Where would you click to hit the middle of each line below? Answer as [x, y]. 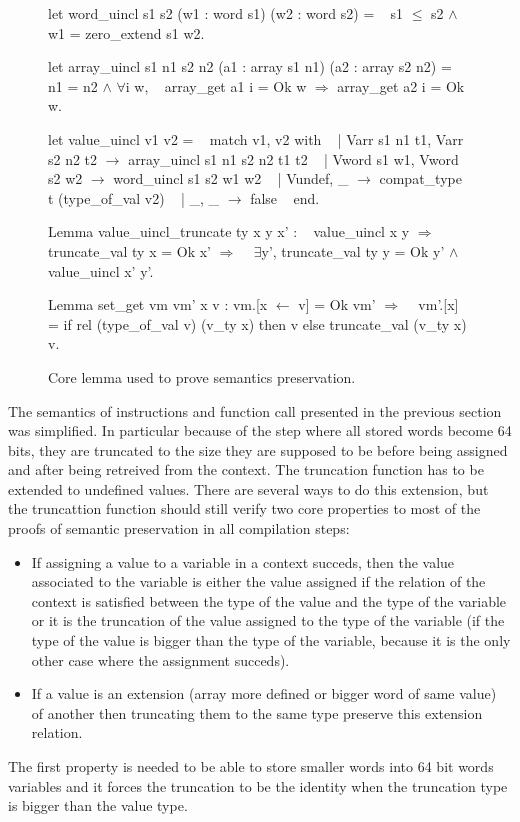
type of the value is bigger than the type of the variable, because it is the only [271, 640]
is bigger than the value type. [98, 805]
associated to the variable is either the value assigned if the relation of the [258, 581]
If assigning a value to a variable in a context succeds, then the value [243, 561]
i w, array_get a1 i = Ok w [216, 85]
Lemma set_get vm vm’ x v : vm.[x [158, 304]
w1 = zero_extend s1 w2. [126, 32]
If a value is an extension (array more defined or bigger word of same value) [264, 693]
